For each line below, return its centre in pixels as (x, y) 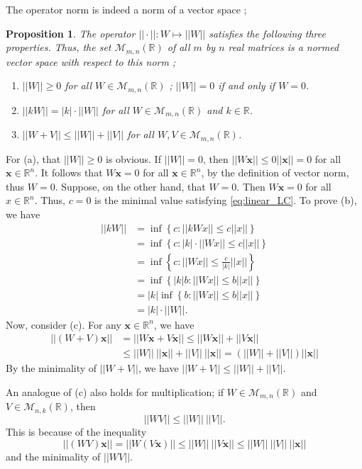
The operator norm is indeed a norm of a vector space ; (126, 9)
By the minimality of (51, 368)
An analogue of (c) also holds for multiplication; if (115, 392)
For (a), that (33, 158)
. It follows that (69, 173)
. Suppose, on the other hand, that (130, 186)
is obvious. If (133, 158)
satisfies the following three (267, 33)
